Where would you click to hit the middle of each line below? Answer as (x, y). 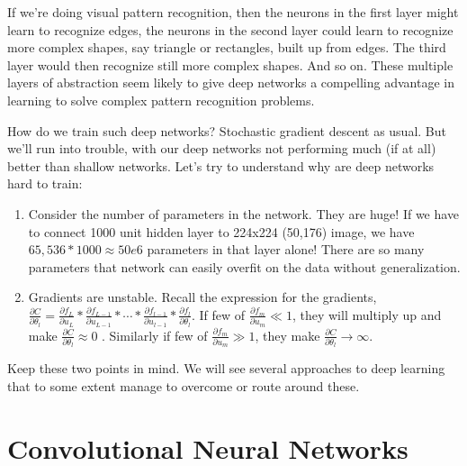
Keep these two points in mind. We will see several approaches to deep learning (226, 368)
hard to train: (45, 183)
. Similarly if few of (155, 335)
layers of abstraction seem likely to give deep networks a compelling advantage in (231, 82)
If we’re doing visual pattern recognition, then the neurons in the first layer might (233, 12)
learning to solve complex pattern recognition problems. (161, 100)
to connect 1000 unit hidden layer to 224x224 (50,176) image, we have (221, 231)
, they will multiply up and (367, 314)
